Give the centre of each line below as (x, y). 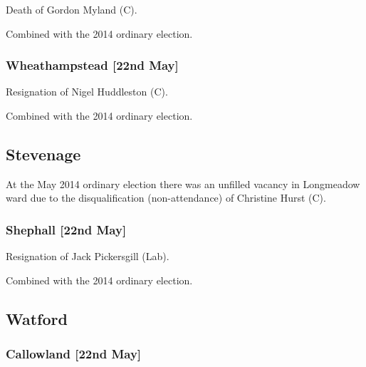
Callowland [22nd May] (74, 354)
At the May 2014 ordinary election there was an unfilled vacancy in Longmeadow (183, 183)
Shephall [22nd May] (66, 229)
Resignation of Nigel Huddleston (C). (87, 92)
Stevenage (43, 154)
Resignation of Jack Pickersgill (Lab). (88, 256)
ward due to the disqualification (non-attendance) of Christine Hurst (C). (166, 198)
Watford (37, 318)
